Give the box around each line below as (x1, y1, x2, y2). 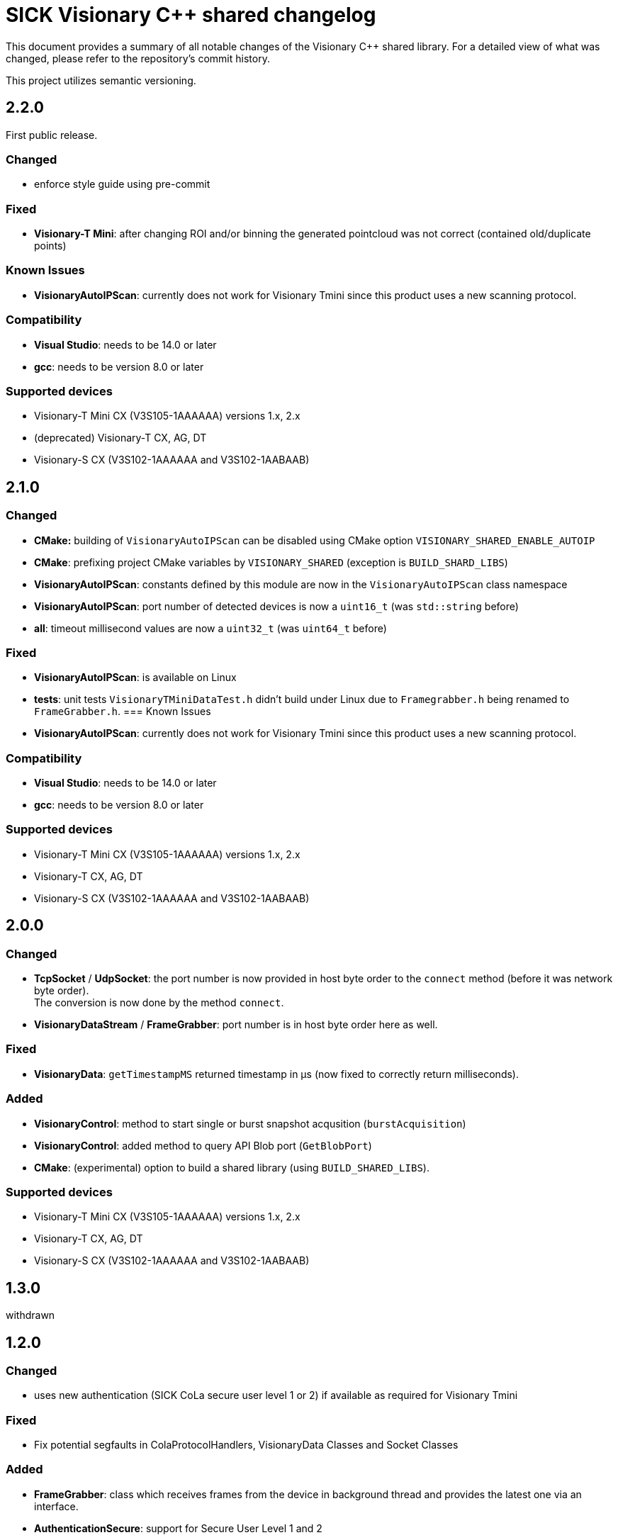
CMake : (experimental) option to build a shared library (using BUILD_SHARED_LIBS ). (34, 1161, 429, 1174)
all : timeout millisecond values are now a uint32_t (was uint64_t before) (34, 622, 387, 634)
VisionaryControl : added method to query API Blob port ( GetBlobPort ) (34, 1139, 372, 1152)
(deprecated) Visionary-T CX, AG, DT (34, 432, 207, 444)
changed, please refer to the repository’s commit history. (6, 52, 270, 64)
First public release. (6, 128, 98, 141)
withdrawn (6, 1309, 55, 1322)
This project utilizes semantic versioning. (6, 74, 196, 86)
